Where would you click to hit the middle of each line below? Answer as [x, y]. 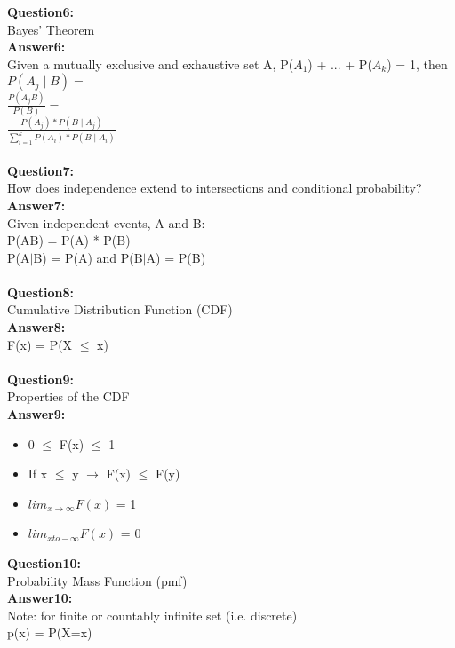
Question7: [41, 170]
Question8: [41, 292]
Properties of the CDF [68, 396]
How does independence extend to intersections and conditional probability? [215, 188]
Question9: [41, 379]
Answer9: [36, 414]
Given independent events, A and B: [106, 222]
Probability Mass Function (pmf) [97, 580]
